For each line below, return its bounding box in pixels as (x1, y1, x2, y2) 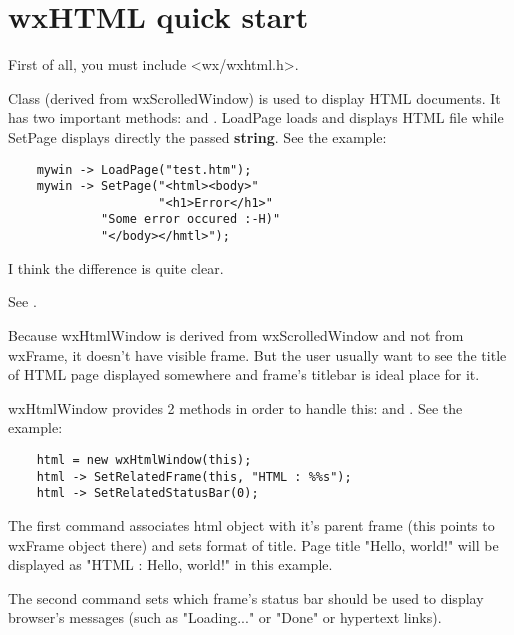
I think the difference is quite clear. (8, 257, 224, 278)
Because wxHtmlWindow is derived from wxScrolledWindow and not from (8, 324, 464, 345)
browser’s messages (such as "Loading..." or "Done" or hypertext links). (8, 607, 442, 628)
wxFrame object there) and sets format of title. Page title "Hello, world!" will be (8, 534, 499, 555)
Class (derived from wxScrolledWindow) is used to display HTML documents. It (8, 87, 501, 108)
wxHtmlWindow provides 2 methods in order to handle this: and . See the (8, 397, 463, 418)
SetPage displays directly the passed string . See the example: (8, 126, 387, 147)
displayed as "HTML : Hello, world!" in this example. (8, 554, 333, 575)
